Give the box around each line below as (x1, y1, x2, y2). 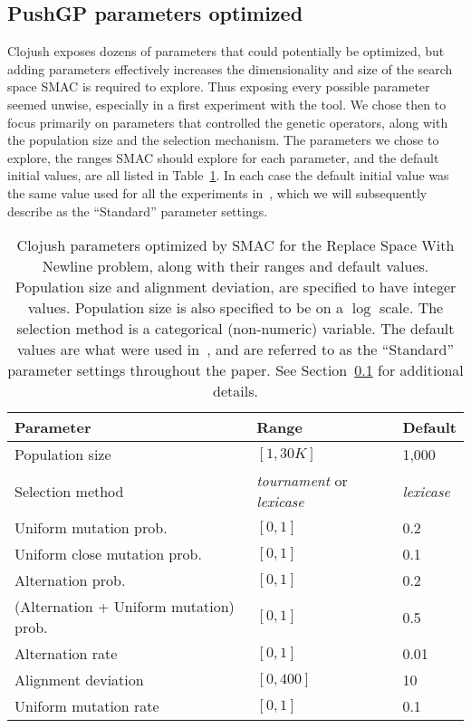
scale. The (379, 297, 444, 319)
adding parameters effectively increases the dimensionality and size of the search (7, 59, 453, 78)
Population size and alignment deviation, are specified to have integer (14, 276, 457, 298)
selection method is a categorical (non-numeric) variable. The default (16, 318, 455, 340)
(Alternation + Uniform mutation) (14, 596, 235, 618)
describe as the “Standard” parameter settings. (7, 201, 268, 220)
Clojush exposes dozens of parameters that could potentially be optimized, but (7, 42, 445, 61)
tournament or (256, 470, 348, 492)
